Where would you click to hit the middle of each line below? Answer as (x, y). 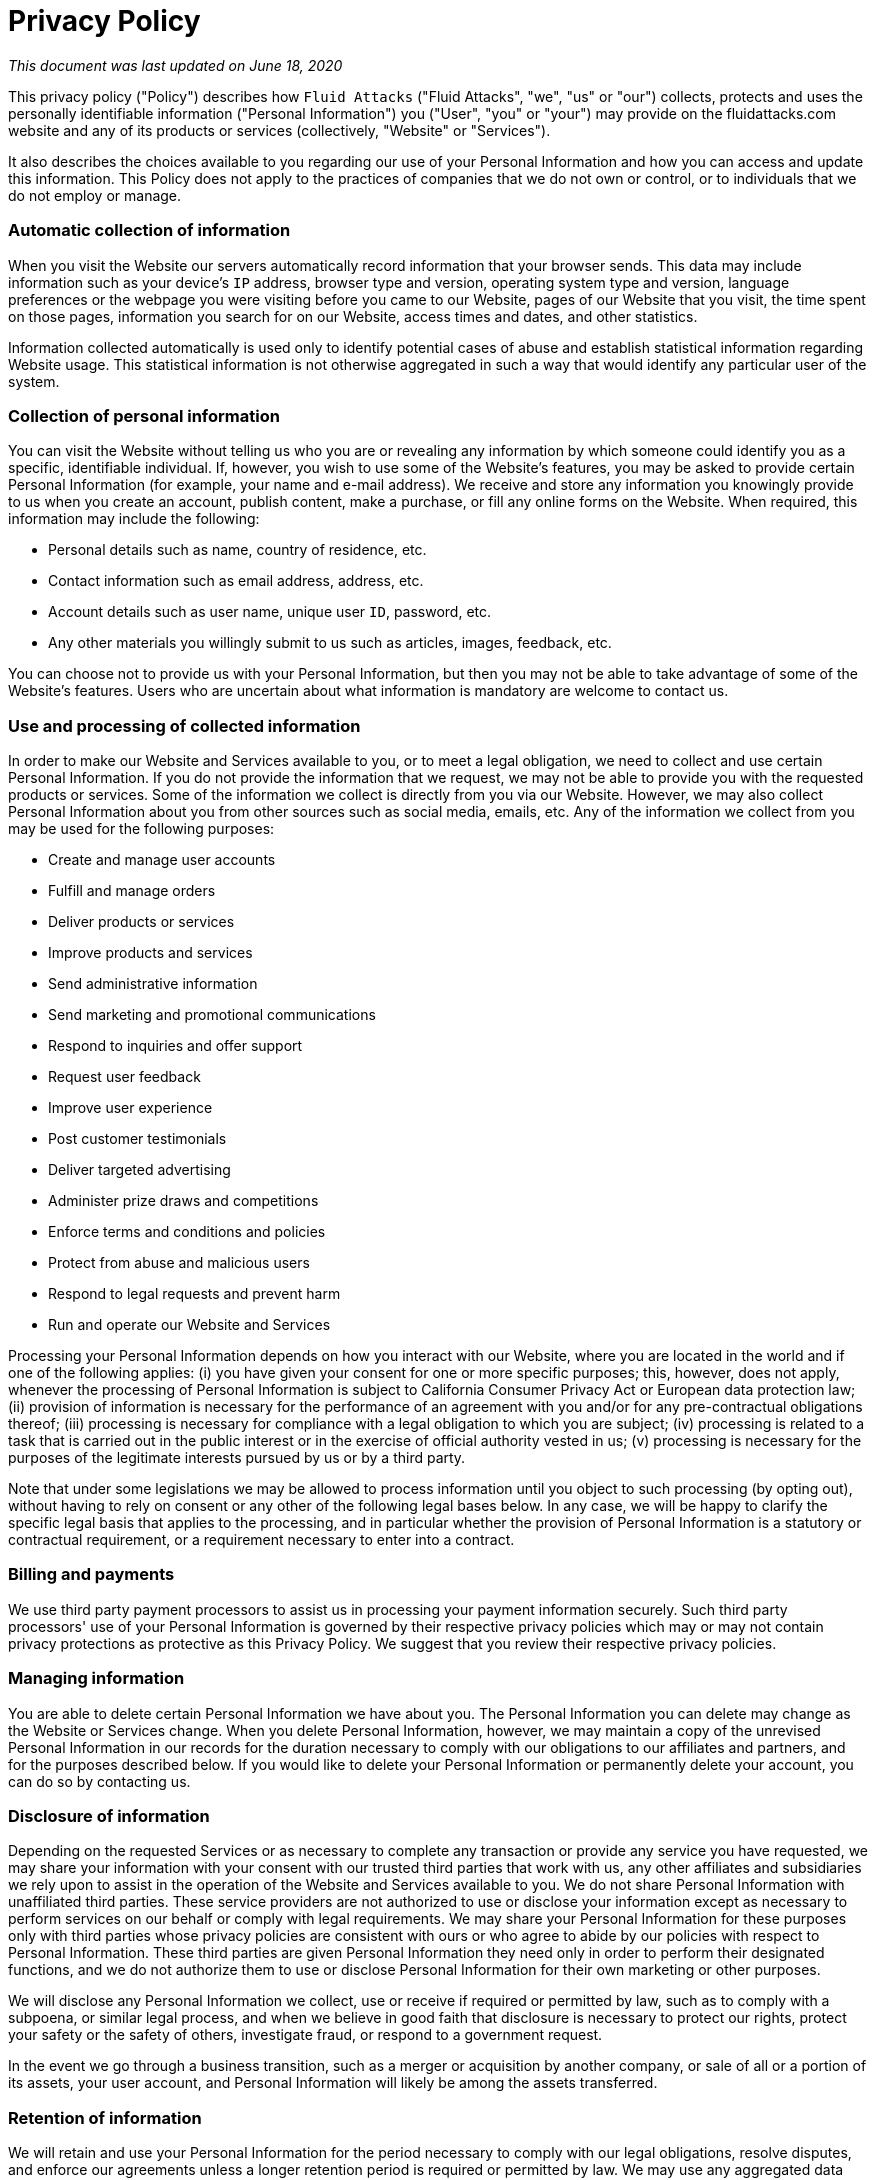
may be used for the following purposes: (141, 828)
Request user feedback (124, 1076)
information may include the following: (134, 519)
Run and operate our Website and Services (189, 1324)
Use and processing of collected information (184, 725)
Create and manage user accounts (162, 859)
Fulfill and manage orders (132, 890)
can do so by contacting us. (99, 1781)
